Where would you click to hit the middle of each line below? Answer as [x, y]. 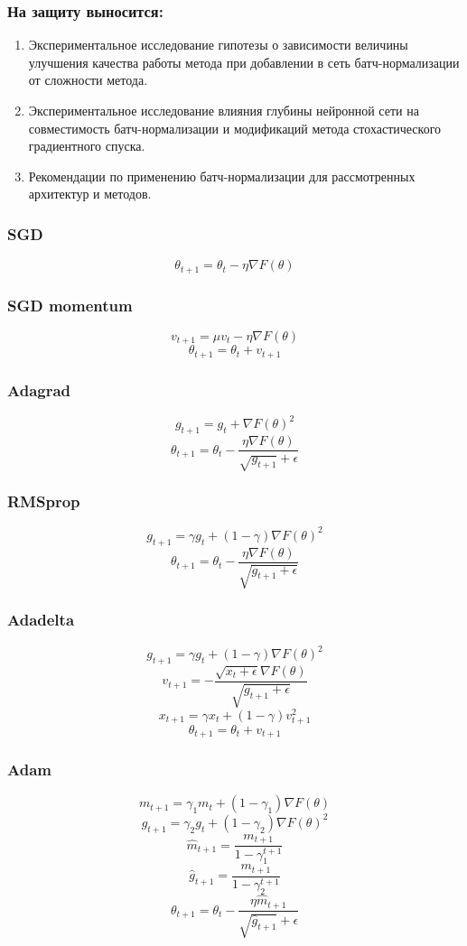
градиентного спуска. [87, 146]
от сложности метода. [88, 80]
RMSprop [44, 501]
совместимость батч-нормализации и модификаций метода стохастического [235, 128]
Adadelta [41, 620]
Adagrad [39, 390]
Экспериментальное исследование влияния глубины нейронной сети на [224, 110]
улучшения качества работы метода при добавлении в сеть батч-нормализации [244, 62]
